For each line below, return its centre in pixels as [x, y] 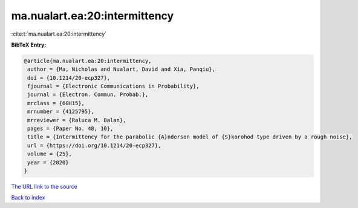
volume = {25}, [50, 154]
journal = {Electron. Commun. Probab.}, [88, 95]
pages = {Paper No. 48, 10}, [70, 129]
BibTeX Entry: [29, 45]
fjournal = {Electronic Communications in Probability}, [113, 86]
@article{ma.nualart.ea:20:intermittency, [88, 61]
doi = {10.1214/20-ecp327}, [69, 78]
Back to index [28, 198]
